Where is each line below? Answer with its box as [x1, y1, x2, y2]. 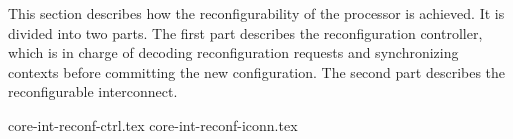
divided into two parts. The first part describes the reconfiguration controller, [8, 22, 483, 43]
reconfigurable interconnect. [8, 81, 178, 102]
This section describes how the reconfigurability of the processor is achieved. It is [8, 3, 505, 23]
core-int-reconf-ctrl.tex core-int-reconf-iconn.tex [8, 114, 298, 135]
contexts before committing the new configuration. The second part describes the [8, 61, 506, 82]
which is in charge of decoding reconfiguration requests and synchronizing [8, 42, 459, 63]
